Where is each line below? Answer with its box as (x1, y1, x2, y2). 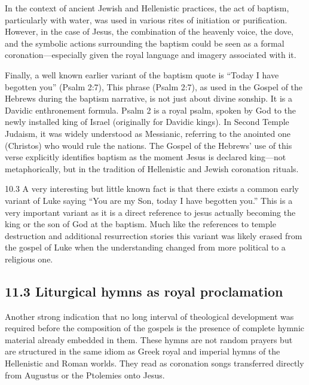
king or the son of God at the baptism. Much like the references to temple (5, 218, 276, 230)
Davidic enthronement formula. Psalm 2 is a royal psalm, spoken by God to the (5, 103, 296, 116)
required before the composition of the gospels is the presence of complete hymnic (5, 322, 305, 334)
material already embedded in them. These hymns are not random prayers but (5, 333, 293, 346)
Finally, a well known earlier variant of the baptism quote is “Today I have (5, 68, 279, 81)
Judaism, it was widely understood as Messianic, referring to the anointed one (5, 127, 290, 139)
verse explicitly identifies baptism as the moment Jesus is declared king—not (5, 151, 286, 163)
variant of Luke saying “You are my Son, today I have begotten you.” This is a (5, 194, 293, 206)
